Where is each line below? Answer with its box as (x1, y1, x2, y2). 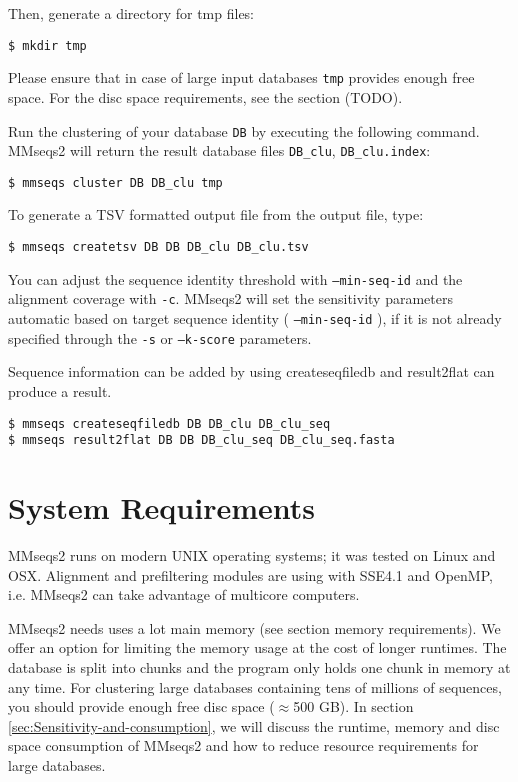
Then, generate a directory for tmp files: (8, 3, 255, 23)
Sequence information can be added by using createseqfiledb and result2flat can (8, 361, 495, 382)
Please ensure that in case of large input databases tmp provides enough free (8, 67, 475, 88)
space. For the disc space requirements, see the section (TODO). (8, 86, 403, 107)
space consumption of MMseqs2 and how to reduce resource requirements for (8, 735, 479, 756)
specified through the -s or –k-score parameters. (8, 327, 312, 348)
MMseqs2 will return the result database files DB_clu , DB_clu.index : (8, 140, 431, 161)
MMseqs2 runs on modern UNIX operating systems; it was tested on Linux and (8, 544, 496, 565)
